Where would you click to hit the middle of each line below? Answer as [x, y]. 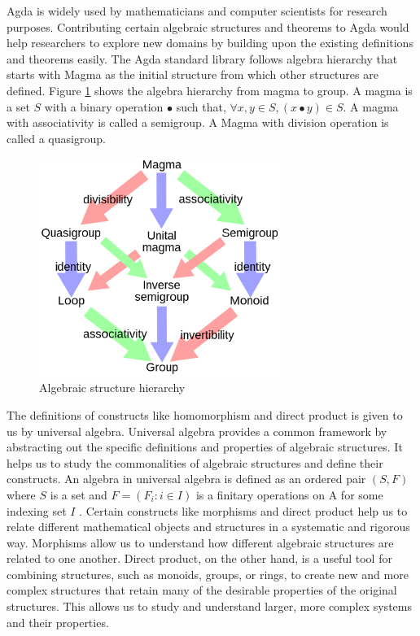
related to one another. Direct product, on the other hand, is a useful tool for [199, 558]
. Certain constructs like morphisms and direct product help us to [243, 510]
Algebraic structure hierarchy [112, 388]
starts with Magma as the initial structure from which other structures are [192, 74]
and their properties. [58, 622]
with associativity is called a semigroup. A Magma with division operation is [198, 122]
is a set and [79, 494]
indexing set [37, 510]
